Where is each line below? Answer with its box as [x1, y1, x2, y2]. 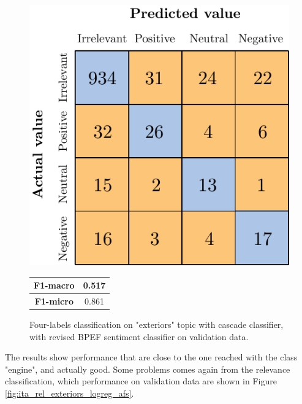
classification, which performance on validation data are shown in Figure [5, 375, 277, 387]
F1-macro [34, 279, 75, 292]
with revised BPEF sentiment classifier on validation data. [29, 330, 249, 343]
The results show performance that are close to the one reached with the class [5, 351, 298, 363]
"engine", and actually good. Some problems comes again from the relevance [5, 362, 290, 375]
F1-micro [34, 294, 74, 307]
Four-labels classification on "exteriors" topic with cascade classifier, [29, 318, 284, 331]
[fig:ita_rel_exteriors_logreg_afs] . [5, 387, 134, 399]
